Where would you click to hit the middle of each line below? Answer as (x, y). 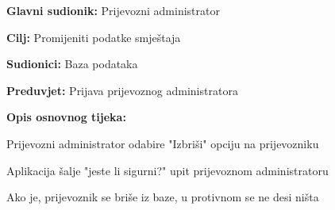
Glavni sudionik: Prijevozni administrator (113, 10)
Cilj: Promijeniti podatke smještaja (94, 37)
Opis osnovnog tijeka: (66, 117)
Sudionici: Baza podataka (72, 64)
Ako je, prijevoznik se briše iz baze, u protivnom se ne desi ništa (163, 197)
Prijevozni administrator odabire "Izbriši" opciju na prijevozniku (163, 143)
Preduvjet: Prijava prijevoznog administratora (122, 90)
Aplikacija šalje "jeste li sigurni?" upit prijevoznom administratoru (167, 170)
